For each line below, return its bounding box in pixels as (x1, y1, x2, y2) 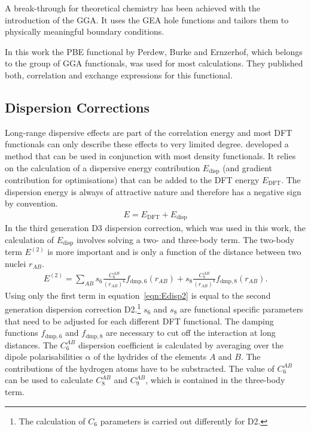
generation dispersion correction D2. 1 (5, 301, 141, 315)
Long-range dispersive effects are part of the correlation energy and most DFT (5, 126, 292, 138)
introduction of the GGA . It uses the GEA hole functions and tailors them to (5, 13, 289, 26)
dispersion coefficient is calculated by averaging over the (78, 338, 283, 351)
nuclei (5, 257, 26, 269)
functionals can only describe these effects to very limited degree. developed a (5, 138, 289, 150)
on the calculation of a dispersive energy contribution (5, 161, 200, 174)
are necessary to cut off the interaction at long (105, 326, 276, 339)
